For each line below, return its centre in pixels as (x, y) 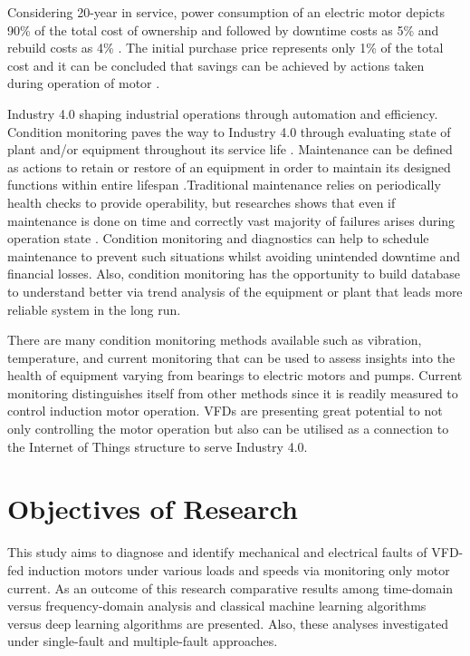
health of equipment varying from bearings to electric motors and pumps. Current (235, 375)
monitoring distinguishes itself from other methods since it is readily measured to (233, 392)
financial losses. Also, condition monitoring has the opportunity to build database (234, 274)
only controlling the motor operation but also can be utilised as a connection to (228, 429)
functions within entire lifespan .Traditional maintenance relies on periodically (224, 185)
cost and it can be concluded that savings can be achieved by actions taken (216, 65)
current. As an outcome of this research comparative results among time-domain (230, 587)
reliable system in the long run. (94, 309)
